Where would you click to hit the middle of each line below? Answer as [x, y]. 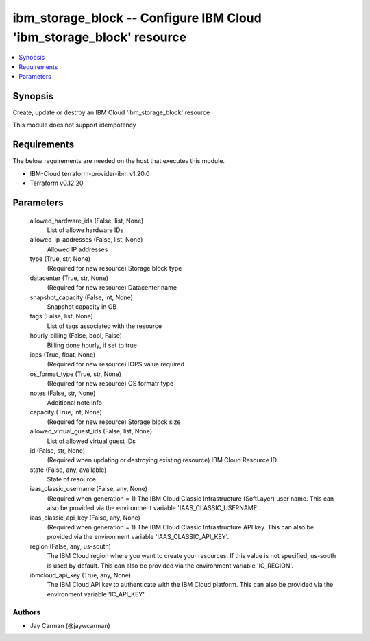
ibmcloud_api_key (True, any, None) [81, 575]
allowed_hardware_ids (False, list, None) [87, 221]
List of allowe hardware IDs [85, 230]
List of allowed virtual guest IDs [91, 441]
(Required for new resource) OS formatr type [110, 384]
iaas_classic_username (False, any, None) [88, 489]
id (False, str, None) [58, 450]
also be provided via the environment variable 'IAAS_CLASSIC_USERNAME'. [153, 508]
